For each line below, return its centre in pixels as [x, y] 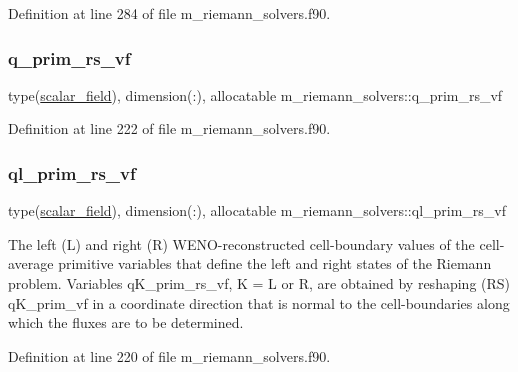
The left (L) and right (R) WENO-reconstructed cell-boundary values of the [241, 243]
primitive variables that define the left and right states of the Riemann [275, 263]
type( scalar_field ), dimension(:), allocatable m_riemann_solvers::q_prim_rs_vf [255, 94]
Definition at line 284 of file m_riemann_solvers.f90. [169, 13]
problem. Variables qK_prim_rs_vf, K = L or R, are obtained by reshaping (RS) [259, 283]
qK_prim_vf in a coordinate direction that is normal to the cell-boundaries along [259, 302]
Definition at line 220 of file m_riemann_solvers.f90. [169, 355]
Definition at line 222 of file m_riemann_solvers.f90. [169, 128]
